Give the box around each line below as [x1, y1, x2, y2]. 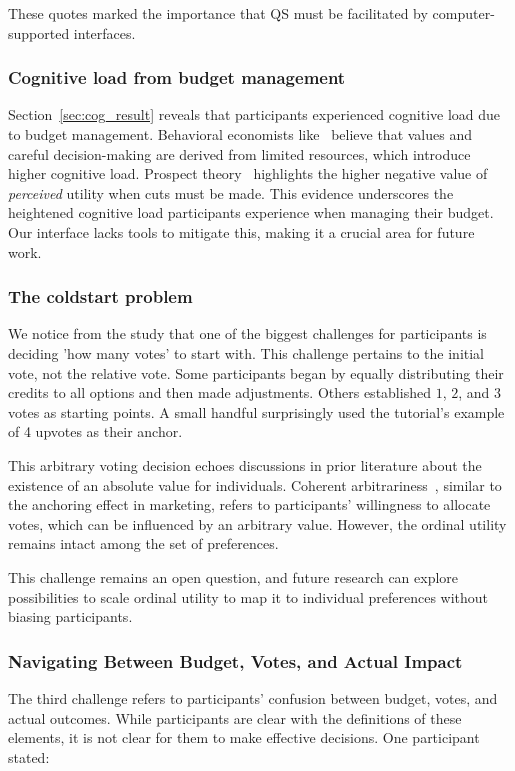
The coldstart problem [8, 284, 193, 309]
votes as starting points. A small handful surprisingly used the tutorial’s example [8, 401, 505, 422]
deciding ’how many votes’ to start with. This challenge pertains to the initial [8, 342, 484, 363]
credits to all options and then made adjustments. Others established [8, 382, 431, 403]
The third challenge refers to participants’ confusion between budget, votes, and [8, 687, 498, 708]
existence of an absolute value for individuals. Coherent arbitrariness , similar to [8, 474, 502, 495]
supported [8, 22, 70, 43]
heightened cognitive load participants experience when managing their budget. [8, 202, 494, 223]
